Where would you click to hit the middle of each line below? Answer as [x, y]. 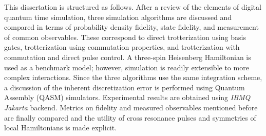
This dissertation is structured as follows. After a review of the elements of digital [133, 7]
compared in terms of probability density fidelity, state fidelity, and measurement [131, 27]
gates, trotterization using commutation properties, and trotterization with [122, 47]
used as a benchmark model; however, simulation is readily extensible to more [127, 67]
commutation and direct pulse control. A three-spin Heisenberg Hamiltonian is [128, 57]
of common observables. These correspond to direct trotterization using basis [125, 37]
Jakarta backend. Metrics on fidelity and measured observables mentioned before [131, 107]
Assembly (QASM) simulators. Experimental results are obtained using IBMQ [127, 97]
